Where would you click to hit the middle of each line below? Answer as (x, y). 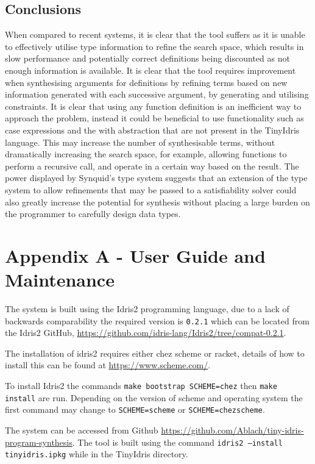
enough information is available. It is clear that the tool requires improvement (150, 70)
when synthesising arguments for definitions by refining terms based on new (146, 82)
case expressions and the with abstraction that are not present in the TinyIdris (152, 130)
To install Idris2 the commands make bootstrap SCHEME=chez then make (141, 386)
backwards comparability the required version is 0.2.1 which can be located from (157, 320)
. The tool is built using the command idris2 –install (177, 442)
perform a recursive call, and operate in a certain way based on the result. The (152, 166)
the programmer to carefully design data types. (93, 214)
